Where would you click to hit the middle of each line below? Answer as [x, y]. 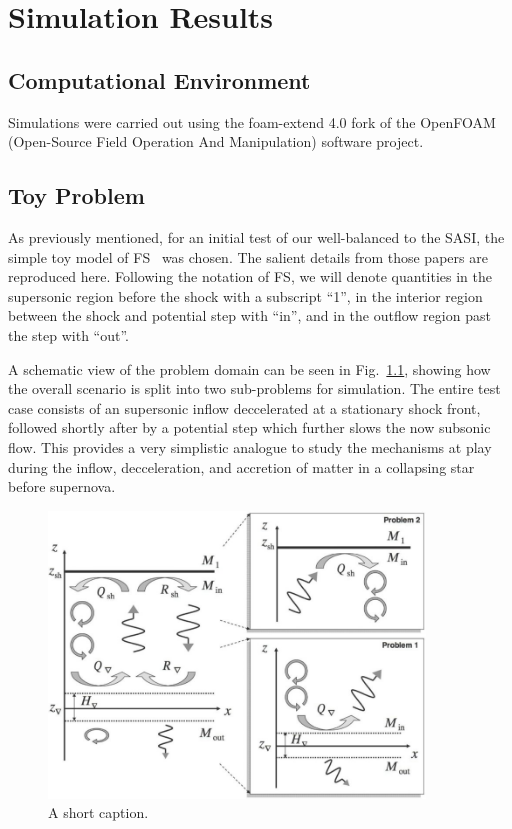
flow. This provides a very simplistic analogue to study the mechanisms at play [250, 446]
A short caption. [98, 812]
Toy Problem [76, 195]
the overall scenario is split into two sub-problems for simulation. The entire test [254, 388]
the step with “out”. [69, 334]
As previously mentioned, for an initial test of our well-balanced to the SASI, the [256, 236]
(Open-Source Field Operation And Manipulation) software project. [216, 141]
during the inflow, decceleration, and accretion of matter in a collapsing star [241, 466]
